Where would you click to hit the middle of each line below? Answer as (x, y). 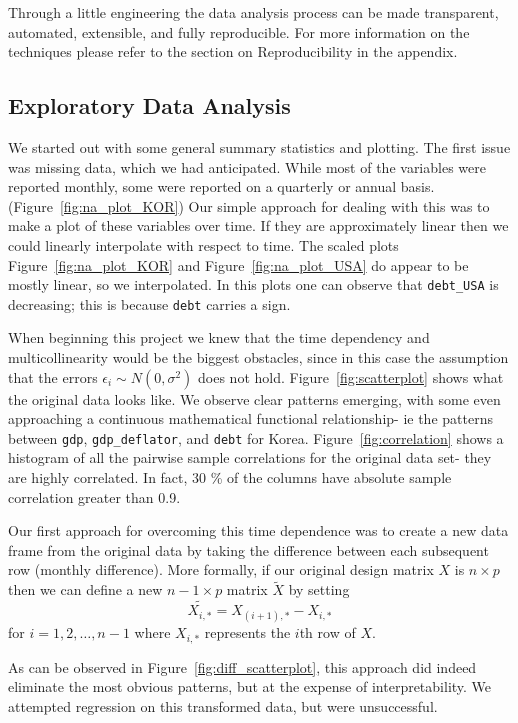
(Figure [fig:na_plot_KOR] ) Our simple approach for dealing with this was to (249, 205)
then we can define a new (85, 589)
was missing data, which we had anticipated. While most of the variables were (247, 166)
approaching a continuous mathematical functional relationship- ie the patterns (250, 418)
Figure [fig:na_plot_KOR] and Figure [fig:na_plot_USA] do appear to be (238, 264)
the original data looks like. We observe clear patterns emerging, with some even (254, 398)
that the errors (53, 376)
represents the (247, 632)
